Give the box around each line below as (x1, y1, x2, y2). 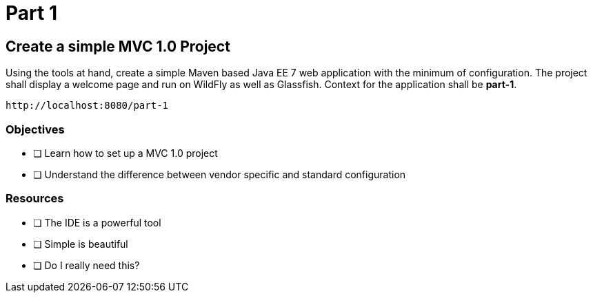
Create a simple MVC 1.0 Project (6, 37, 230, 55)
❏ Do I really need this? (33, 259, 140, 271)
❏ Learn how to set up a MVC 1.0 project (33, 147, 218, 159)
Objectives (6, 122, 65, 136)
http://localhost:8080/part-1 (6, 100, 169, 111)
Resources (6, 191, 64, 206)
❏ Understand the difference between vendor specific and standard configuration (33, 168, 406, 180)
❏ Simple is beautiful (33, 237, 128, 250)
